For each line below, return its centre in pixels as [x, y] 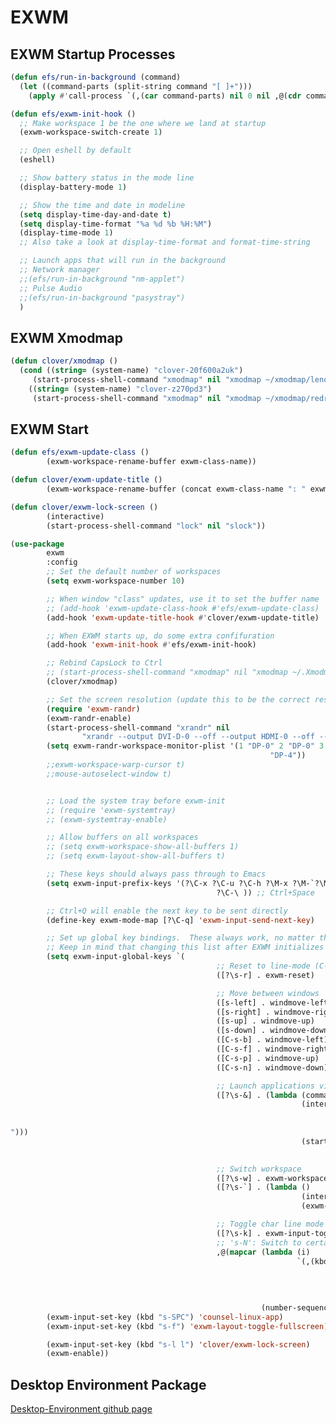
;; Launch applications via [274, 1086]
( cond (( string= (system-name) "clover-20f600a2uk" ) [131, 371]
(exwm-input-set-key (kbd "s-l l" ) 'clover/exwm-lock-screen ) [178, 1344]
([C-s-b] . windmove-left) [272, 1040]
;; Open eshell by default [75, 151]
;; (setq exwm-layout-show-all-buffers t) [136, 856]
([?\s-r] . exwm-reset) [265, 975]
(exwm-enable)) [78, 1354]
